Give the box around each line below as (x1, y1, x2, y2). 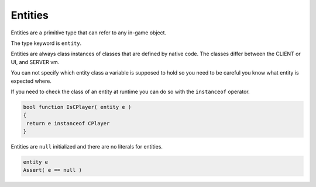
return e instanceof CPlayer (26, 120, 110, 126)
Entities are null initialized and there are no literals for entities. (11, 143, 163, 150)
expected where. (11, 77, 52, 84)
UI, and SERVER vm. (11, 58, 60, 65)
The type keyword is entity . (11, 40, 82, 47)
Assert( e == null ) (23, 167, 82, 174)
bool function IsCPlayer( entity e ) (23, 104, 132, 110)
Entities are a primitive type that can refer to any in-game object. (11, 29, 167, 36)
